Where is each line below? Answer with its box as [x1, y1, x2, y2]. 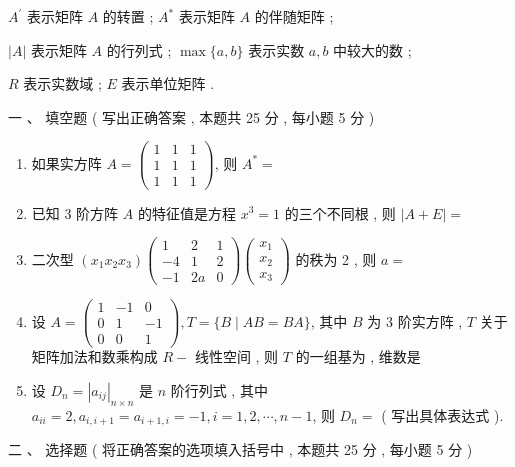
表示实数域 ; [23, 73, 102, 94]
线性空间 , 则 [194, 346, 279, 367]
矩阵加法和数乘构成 [31, 346, 158, 367]
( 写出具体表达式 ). [381, 404, 504, 425]
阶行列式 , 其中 [170, 380, 268, 401]
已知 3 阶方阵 [31, 202, 119, 223]
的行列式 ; [106, 39, 172, 60]
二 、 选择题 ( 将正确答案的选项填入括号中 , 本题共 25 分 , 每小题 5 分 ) [8, 439, 473, 460]
